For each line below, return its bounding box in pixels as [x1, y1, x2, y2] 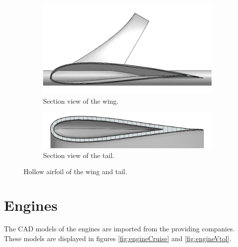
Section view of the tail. [43, 150, 115, 160]
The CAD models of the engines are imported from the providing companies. [4, 224, 235, 234]
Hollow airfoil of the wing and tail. [24, 166, 127, 177]
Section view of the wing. [43, 95, 119, 106]
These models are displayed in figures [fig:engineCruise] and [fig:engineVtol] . [4, 233, 232, 243]
